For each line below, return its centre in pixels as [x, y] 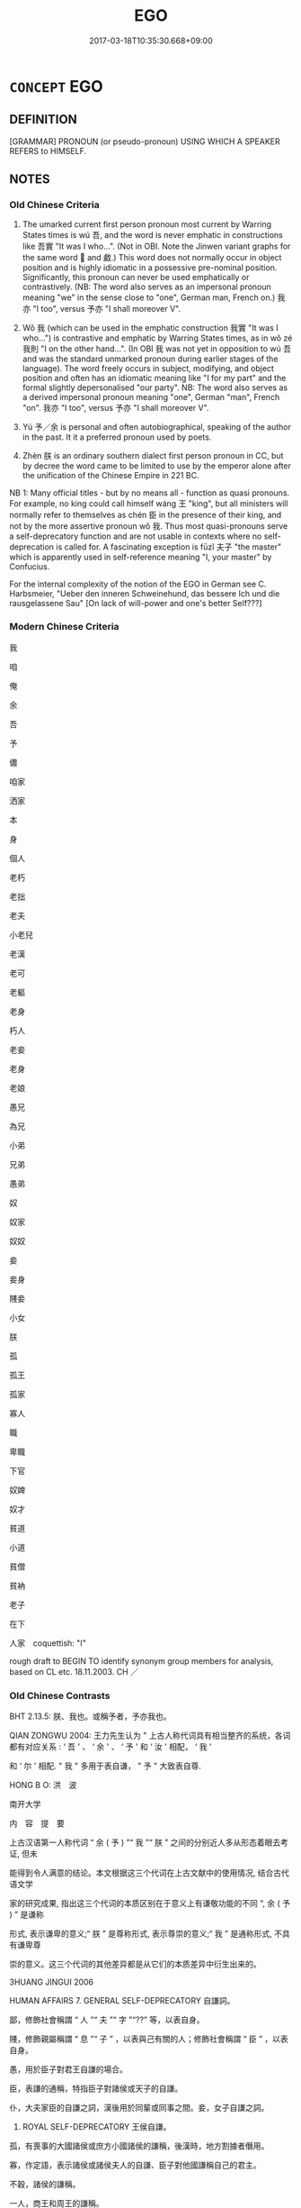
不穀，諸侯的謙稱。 [45, 2185]
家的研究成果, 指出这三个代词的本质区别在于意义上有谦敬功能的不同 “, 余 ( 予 [150, 1904]
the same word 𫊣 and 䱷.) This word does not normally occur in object [152, 258]
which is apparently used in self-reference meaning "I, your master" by [141, 557]
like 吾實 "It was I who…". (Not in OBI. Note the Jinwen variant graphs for [156, 246]
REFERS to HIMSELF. [48, 150]
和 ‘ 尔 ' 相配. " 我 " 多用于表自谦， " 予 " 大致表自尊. [106, 1766]
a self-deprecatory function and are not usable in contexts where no [136, 536]
